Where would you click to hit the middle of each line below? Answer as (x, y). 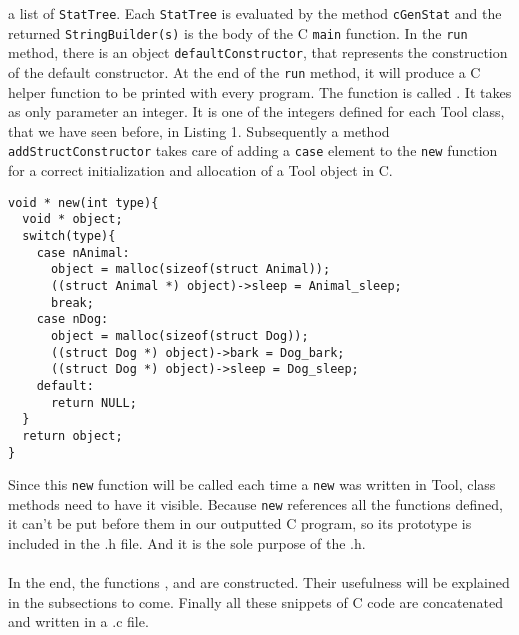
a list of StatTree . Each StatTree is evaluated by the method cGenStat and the (255, 13)
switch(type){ (69, 235)
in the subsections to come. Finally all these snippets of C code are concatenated (255, 601)
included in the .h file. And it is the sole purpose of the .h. (187, 543)
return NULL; (93, 402)
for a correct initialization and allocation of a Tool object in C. (200, 170)
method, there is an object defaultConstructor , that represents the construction (258, 52)
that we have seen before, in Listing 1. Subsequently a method (199, 130)
